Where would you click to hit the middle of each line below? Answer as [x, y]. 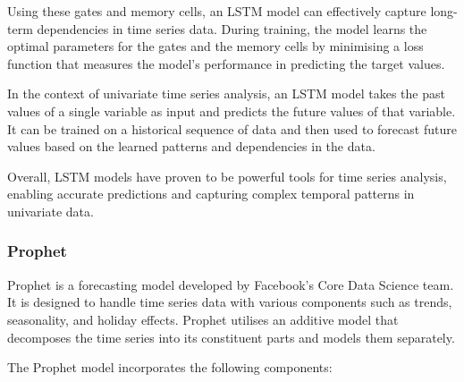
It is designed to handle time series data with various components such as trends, [230, 302]
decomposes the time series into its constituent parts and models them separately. [231, 337]
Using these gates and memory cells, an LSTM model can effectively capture [217, 11]
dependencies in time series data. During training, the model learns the [232, 28]
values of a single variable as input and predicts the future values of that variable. [232, 110]
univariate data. [51, 211]
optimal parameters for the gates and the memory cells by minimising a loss [215, 46]
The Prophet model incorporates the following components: [170, 367]
